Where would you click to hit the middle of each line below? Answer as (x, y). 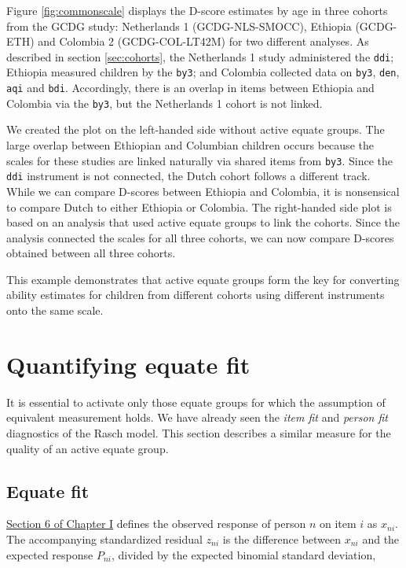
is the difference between (282, 538)
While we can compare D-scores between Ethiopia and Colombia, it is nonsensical (203, 191)
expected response (50, 554)
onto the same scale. (55, 310)
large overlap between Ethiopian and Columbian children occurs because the (190, 145)
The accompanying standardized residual (104, 538)
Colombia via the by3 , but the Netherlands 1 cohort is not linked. (165, 103)
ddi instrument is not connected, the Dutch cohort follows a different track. (188, 176)
